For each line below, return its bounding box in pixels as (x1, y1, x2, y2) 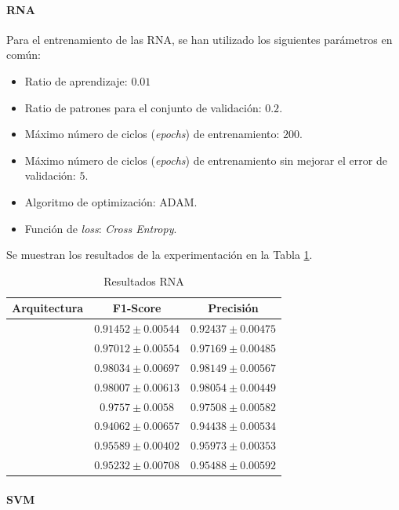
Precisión (208, 300, 259, 316)
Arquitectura (12, 300, 84, 316)
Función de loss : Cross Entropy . (24, 220, 177, 236)
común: (6, 46, 41, 63)
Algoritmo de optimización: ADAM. (24, 193, 198, 209)
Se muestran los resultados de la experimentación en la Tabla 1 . (6, 246, 313, 263)
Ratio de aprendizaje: (24, 72, 128, 89)
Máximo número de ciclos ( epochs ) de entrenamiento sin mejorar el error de (24, 151, 387, 168)
